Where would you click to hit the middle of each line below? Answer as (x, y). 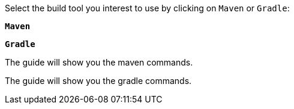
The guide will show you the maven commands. (99, 62)
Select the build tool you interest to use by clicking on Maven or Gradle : (147, 8)
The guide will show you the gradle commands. (98, 81)
